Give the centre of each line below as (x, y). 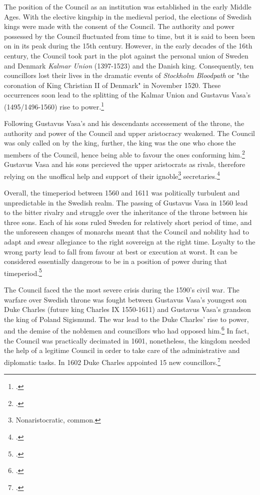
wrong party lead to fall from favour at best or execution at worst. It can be (121, 251)
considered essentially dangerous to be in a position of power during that (116, 261)
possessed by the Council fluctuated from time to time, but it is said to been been (130, 36)
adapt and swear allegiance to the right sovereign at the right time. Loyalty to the (130, 242)
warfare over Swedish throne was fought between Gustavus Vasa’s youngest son (125, 299)
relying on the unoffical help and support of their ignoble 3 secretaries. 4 (112, 175)
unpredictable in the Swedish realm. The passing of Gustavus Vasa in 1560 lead (126, 202)
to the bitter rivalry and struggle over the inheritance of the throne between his (126, 212)
